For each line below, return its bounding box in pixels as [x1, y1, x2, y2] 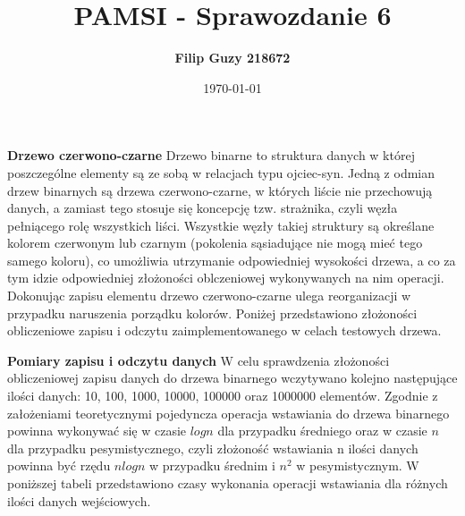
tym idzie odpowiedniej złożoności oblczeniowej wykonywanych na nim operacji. [7, 268, 444, 287]
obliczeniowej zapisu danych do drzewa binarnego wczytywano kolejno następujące [7, 368, 458, 387]
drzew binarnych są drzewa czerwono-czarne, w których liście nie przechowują [7, 181, 433, 199]
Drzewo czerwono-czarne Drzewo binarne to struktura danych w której [7, 146, 415, 165]
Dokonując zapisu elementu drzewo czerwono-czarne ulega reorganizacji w [7, 286, 411, 305]
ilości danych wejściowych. [7, 491, 151, 510]
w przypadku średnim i [148, 456, 275, 475]
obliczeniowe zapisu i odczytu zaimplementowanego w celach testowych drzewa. [7, 321, 442, 340]
